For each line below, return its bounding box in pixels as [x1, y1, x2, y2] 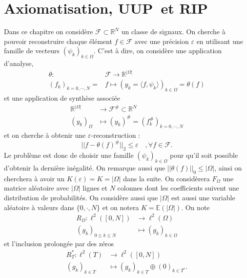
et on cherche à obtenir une [4, 130, 86, 140]
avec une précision [134, 36, 189, 46]
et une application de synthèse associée [4, 93, 120, 103]
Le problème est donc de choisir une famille [4, 150, 134, 160]
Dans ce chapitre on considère [4, 26, 93, 37]
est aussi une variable [171, 192, 235, 203]
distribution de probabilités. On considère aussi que [4, 192, 158, 203]
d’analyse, [4, 58, 34, 68]
